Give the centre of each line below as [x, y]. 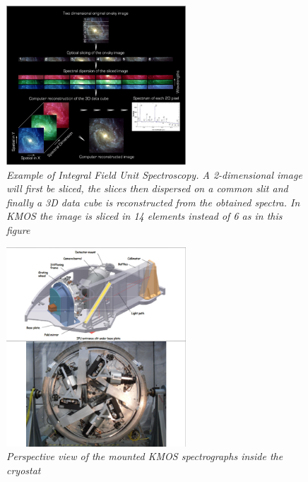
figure [18, 229]
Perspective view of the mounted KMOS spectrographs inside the [145, 456]
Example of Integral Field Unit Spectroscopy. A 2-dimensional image [154, 174]
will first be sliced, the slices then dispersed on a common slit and [147, 188]
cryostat [24, 470]
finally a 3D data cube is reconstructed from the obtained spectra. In [153, 202]
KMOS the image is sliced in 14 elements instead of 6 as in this [144, 216]
